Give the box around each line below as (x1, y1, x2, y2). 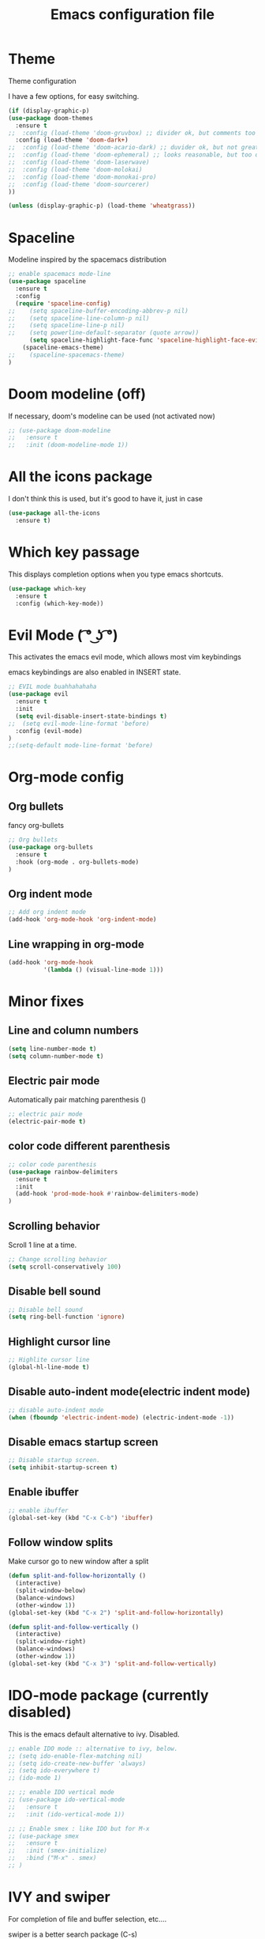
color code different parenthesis (8, 1140, 171, 1153)
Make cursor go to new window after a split (8, 1556, 149, 1567)
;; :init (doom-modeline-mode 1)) (8, 441, 129, 449)
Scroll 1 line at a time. (8, 1240, 77, 1249)
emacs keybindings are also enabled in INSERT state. (8, 667, 181, 677)
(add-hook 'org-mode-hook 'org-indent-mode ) (8, 916, 157, 924)
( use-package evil (8, 690, 69, 698)
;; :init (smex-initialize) (8, 1846, 108, 1855)
